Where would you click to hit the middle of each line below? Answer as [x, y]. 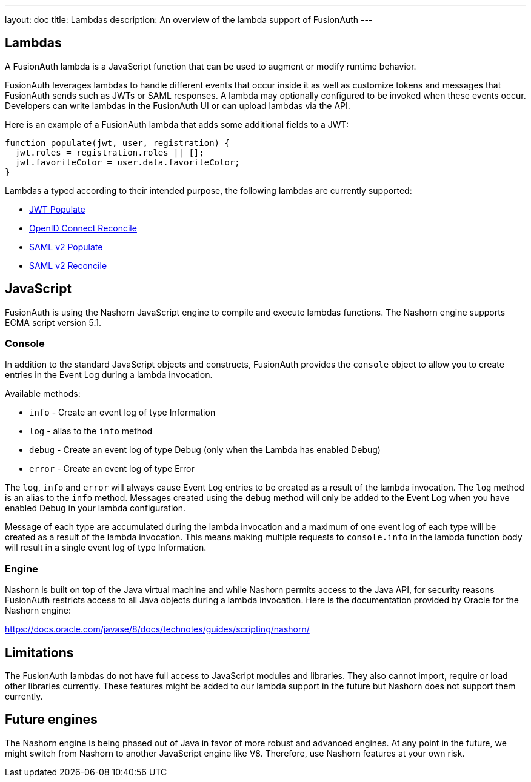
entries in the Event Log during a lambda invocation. [109, 375]
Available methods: [43, 394]
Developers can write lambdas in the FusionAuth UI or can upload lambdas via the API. [178, 105]
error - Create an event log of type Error [112, 469]
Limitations [39, 652]
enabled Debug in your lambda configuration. [95, 508]
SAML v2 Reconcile [68, 265]
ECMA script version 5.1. [53, 322]
